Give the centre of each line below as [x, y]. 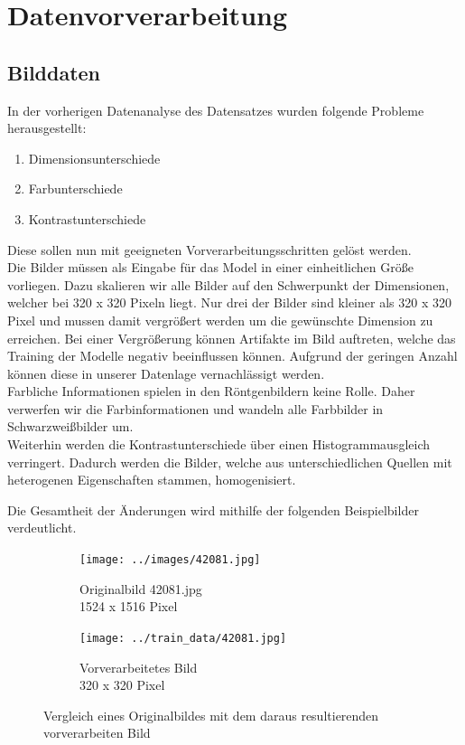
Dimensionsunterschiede [94, 158]
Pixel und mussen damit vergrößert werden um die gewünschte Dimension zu [220, 320]
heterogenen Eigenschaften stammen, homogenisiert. [152, 480]
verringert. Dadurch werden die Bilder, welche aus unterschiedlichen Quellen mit [230, 462]
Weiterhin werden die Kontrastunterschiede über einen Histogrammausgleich [219, 444]
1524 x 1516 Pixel [129, 606]
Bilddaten [54, 72]
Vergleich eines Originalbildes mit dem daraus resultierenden [211, 715]
